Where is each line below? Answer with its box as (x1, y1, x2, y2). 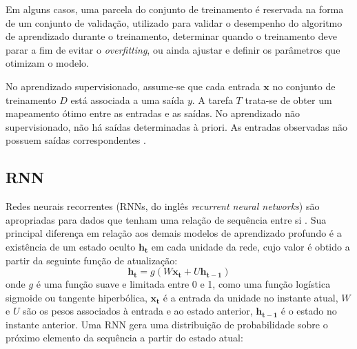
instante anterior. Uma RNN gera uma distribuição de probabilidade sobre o (6, 317, 328, 331)
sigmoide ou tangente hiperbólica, (6, 290, 147, 304)
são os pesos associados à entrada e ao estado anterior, (23, 304, 253, 318)
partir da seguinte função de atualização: (6, 253, 178, 267)
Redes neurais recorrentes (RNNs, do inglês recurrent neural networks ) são (6, 199, 320, 213)
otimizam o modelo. (6, 56, 89, 70)
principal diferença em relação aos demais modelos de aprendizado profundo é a (6, 226, 342, 240)
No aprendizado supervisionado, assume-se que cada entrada (6, 78, 261, 93)
